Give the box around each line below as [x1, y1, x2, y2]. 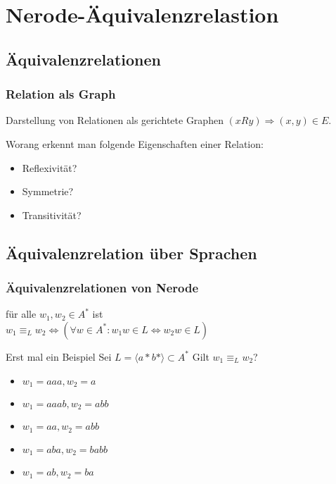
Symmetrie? [22, 184, 74, 199]
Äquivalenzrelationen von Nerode [6, 279, 199, 297]
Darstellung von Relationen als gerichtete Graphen [6, 113, 224, 128]
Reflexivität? [22, 160, 77, 175]
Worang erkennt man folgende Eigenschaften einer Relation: [6, 136, 264, 151]
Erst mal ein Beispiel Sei [6, 349, 112, 364]
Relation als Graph [6, 85, 116, 103]
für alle [6, 306, 37, 321]
